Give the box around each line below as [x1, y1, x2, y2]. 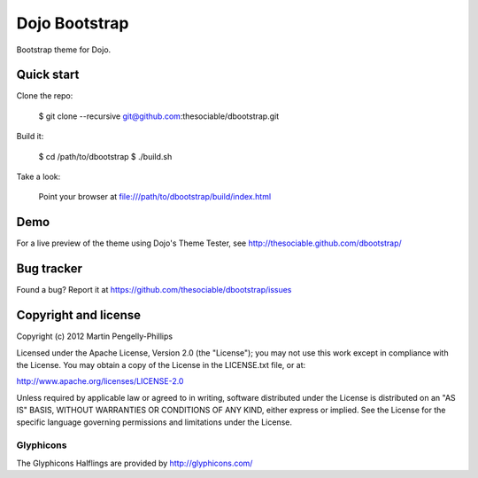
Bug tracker [16, 262, 83, 277]
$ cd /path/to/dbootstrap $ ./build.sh [38, 151, 173, 161]
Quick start [16, 67, 80, 82]
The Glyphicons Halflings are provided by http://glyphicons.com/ [16, 458, 253, 468]
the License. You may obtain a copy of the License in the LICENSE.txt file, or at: [16, 359, 306, 370]
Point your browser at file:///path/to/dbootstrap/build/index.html [38, 192, 272, 202]
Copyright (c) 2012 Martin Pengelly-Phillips [16, 331, 173, 341]
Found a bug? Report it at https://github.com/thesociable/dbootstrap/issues [16, 285, 292, 295]
